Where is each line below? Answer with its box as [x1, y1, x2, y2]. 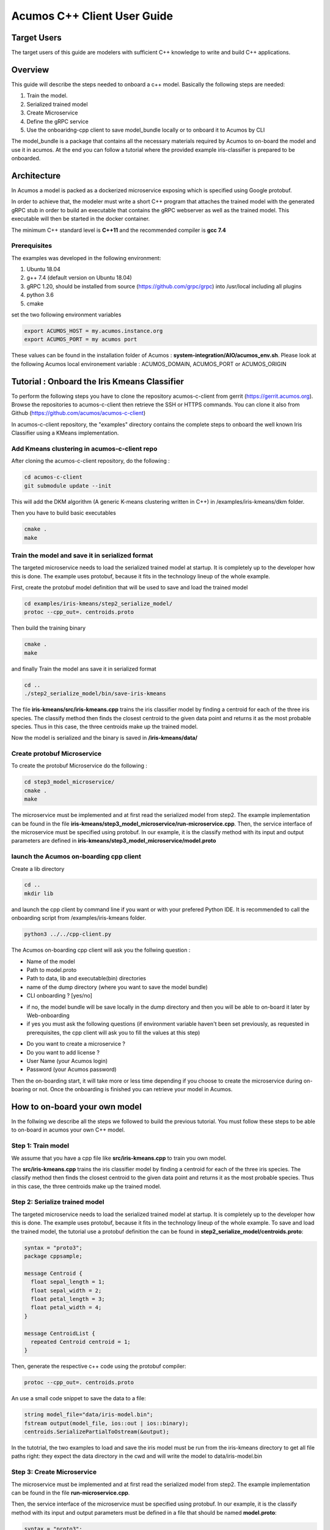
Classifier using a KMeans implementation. [11, 429, 119, 437]
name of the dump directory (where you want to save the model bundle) [26, 983, 208, 991]
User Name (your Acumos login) [26, 1057, 108, 1064]
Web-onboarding [26, 1012, 70, 1019]
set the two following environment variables [11, 311, 122, 318]
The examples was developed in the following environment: [11, 254, 161, 261]
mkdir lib [24, 890, 54, 897]
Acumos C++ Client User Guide [11, 9, 174, 23]
